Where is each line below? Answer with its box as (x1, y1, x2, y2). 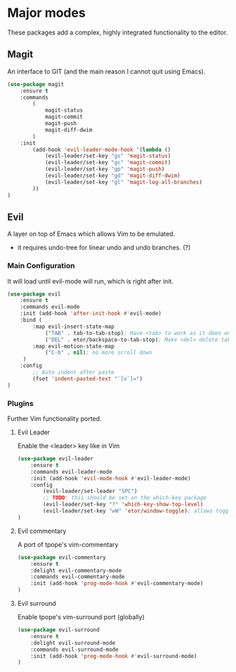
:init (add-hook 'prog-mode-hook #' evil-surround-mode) (30, 652, 197, 659)
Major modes (7, 5, 86, 21)
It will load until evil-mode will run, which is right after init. (7, 277, 174, 285)
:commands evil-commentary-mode (30, 574, 125, 581)
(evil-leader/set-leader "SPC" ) (43, 488, 138, 495)
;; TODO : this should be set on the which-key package (43, 494, 207, 501)
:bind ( (20, 317, 42, 324)
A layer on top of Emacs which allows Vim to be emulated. (7, 230, 176, 238)
